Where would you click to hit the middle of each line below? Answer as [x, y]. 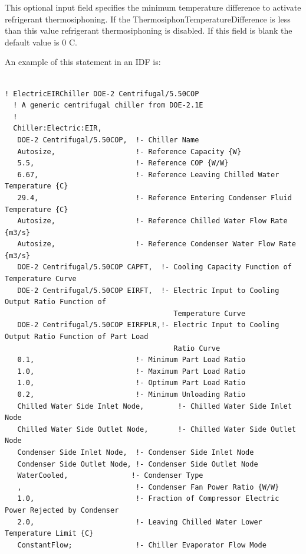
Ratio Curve [197, 348]
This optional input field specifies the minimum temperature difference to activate [153, 7]
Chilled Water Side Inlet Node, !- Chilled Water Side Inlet [154, 406]
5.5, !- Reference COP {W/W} [123, 163]
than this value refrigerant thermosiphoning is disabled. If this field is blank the [149, 30]
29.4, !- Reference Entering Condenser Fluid [154, 198]
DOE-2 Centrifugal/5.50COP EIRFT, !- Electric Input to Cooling [148, 290]
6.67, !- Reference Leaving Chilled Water [148, 175]
